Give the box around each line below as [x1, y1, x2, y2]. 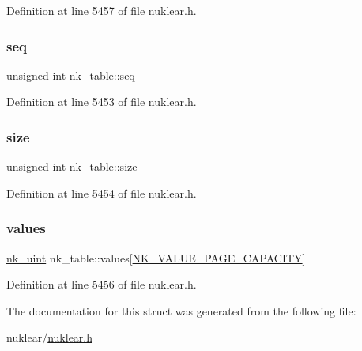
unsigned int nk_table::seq [6, 66, 135, 83]
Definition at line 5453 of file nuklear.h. [6, 93, 197, 110]
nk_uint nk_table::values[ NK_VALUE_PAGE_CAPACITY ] [6, 249, 306, 266]
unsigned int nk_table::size [6, 158, 138, 175]
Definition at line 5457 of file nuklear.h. [6, 2, 197, 18]
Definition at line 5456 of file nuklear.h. [6, 276, 197, 292]
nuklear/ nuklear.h [6, 329, 93, 345]
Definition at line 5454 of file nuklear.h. [6, 184, 197, 201]
